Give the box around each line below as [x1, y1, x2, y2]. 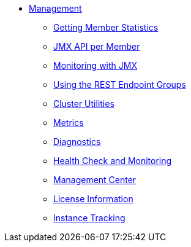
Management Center [53, 174, 137, 185]
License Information [53, 194, 133, 204]
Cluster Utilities [53, 98, 114, 109]
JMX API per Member [53, 41, 140, 52]
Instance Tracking [53, 213, 125, 223]
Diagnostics [53, 136, 101, 147]
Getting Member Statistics [53, 22, 159, 33]
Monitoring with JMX [53, 60, 137, 71]
